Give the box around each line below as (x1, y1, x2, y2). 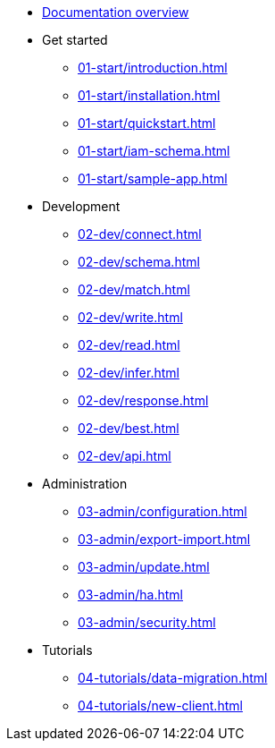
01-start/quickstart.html (78, 115, 216, 131)
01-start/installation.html (78, 88, 221, 103)
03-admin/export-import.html (78, 531, 251, 547)
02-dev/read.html (78, 337, 180, 353)
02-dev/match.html (78, 282, 190, 297)
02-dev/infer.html (78, 365, 179, 380)
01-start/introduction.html (78, 60, 228, 75)
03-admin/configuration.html (78, 504, 247, 519)
